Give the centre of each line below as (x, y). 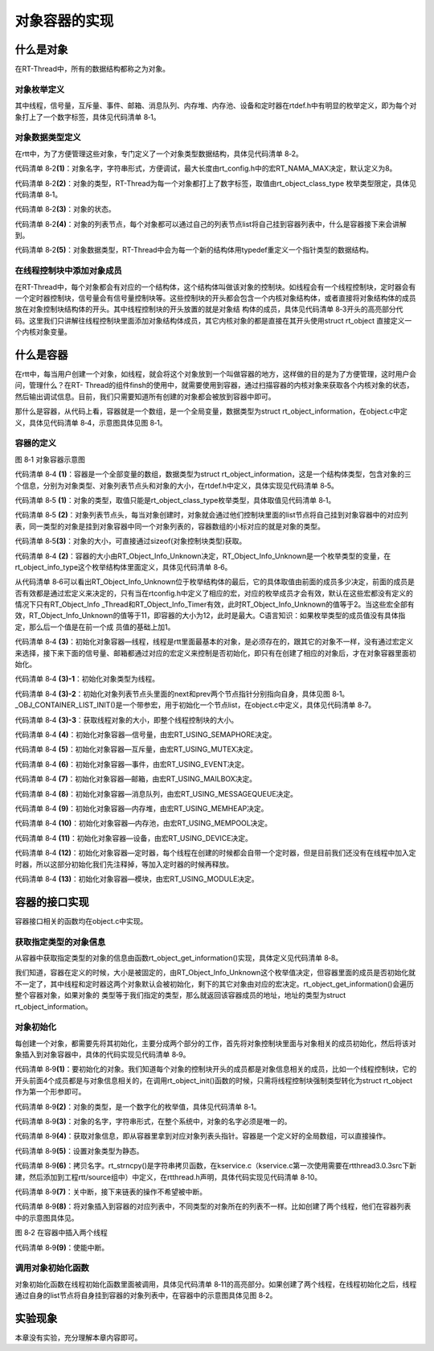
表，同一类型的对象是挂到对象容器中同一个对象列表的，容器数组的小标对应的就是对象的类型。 (170, 526)
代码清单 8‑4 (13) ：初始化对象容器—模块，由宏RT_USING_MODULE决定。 (137, 879)
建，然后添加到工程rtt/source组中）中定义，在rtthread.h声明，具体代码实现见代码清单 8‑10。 (168, 1177)
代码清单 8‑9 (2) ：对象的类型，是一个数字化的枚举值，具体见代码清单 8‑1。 (138, 1106)
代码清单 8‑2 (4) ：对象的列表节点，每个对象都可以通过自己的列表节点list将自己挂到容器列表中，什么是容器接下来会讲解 (211, 224)
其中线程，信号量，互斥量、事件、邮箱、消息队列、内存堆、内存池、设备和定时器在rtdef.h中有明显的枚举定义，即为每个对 (216, 105)
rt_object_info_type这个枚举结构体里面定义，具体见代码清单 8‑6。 (123, 566)
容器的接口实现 (52, 902)
